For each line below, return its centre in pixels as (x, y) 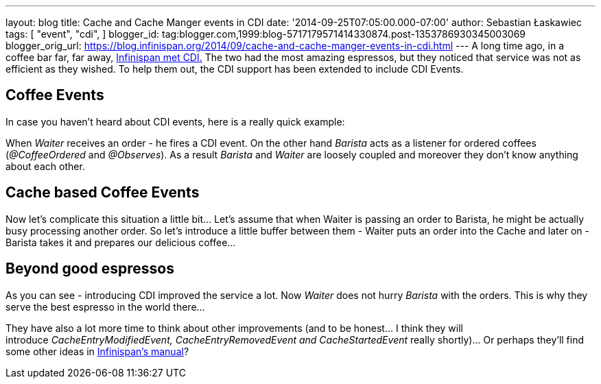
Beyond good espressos (90, 269)
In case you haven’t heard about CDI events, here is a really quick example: (175, 121)
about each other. (45, 166)
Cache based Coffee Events (103, 193)
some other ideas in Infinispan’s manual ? (97, 351)
